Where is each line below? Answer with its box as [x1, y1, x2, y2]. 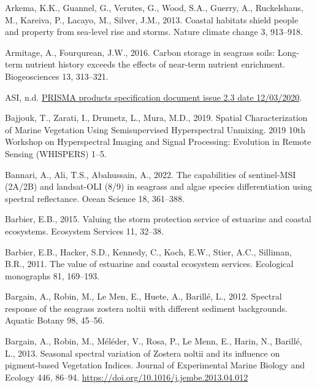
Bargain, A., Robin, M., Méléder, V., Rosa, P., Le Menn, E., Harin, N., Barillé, [5, 335, 302, 347]
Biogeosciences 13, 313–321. [5, 69, 109, 82]
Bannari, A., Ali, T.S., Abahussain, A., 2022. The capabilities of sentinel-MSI [5, 168, 296, 180]
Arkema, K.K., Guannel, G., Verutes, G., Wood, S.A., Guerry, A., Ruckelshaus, [5, 1, 304, 14]
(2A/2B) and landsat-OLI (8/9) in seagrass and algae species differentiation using [5, 180, 313, 193]
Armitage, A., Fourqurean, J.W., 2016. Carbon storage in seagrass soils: [5, 45, 275, 58]
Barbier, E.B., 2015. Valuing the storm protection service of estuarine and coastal [5, 212, 311, 225]
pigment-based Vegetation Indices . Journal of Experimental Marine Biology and [5, 359, 305, 371]
